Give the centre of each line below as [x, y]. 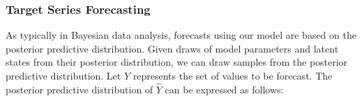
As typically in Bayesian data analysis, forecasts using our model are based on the [181, 35]
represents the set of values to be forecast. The [233, 76]
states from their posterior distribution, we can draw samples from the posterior [177, 62]
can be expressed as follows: [224, 90]
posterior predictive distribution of [80, 90]
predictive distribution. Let [63, 76]
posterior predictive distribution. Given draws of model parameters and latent [172, 48]
